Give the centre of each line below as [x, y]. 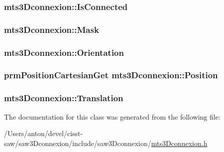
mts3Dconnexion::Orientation [64, 52]
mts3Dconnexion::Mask [52, 29]
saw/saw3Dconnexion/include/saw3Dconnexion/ [78, 143]
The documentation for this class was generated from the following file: [112, 116]
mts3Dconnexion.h [179, 143]
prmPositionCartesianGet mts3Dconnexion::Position [111, 75]
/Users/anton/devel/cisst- [44, 133]
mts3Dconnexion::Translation [64, 98]
